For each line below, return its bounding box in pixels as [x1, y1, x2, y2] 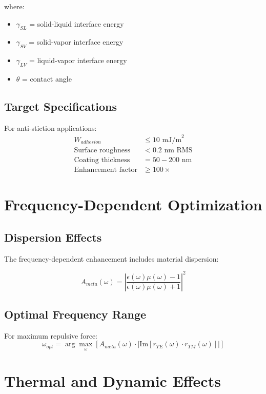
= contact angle [22, 73, 72, 84]
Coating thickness [74, 156, 130, 164]
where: [4, 1, 25, 11]
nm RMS [164, 146, 193, 154]
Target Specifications [4, 98, 117, 114]
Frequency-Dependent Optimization [4, 194, 262, 215]
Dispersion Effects [4, 229, 102, 245]
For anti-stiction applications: [4, 122, 97, 133]
